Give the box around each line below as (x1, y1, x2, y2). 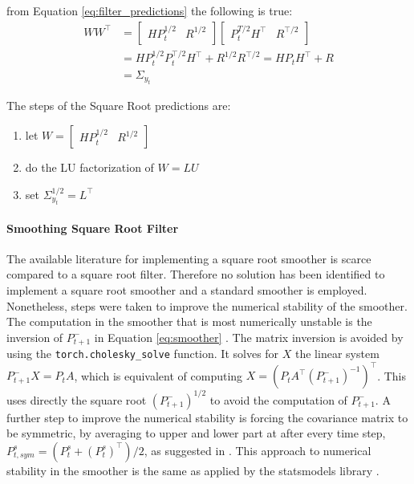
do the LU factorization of (25, 158, 154, 175)
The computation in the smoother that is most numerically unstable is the (6, 313, 372, 330)
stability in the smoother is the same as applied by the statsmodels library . (6, 462, 379, 478)
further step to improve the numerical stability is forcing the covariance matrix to (6, 409, 408, 425)
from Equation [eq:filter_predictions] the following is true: (6, 2, 293, 18)
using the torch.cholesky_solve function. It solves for (6, 345, 279, 362)
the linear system (295, 345, 379, 362)
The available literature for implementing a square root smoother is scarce (6, 250, 371, 266)
